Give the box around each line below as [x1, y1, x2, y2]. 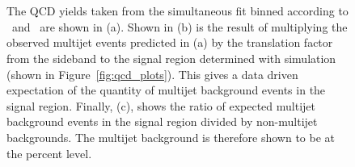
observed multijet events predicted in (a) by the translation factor [6, 34, 333, 51]
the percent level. [6, 144, 92, 161]
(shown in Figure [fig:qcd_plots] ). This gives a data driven [6, 65, 298, 82]
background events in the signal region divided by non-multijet [6, 113, 318, 130]
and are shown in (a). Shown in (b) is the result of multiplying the [11, 18, 348, 35]
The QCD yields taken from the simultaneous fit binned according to [6, 2, 349, 19]
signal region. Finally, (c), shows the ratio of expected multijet [6, 97, 316, 114]
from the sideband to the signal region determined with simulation [6, 49, 336, 66]
